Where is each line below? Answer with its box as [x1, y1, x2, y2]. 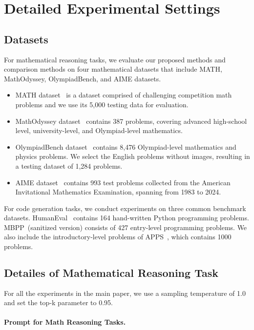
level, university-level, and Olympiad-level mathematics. [15, 125, 183, 136]
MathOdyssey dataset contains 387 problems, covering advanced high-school [15, 116, 247, 126]
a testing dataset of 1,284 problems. [15, 160, 123, 171]
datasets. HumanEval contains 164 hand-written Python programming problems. [4, 213, 249, 223]
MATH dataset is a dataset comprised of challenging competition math [15, 90, 232, 100]
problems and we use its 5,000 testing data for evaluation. [15, 99, 189, 109]
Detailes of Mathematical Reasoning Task [4, 265, 218, 280]
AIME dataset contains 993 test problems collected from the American [15, 177, 231, 187]
